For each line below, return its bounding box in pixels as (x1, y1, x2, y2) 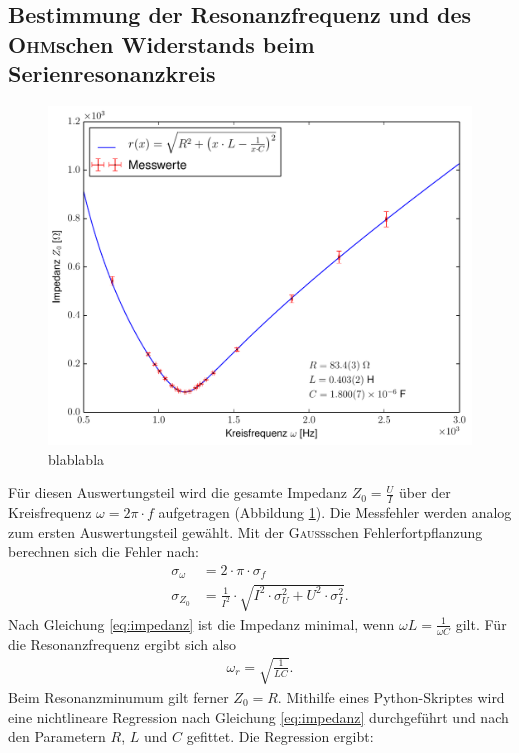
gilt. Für (455, 613, 507, 634)
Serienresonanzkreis (8, 58, 216, 89)
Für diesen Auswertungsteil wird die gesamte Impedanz (8, 482, 348, 503)
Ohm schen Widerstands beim (8, 28, 315, 59)
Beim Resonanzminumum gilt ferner (8, 686, 229, 707)
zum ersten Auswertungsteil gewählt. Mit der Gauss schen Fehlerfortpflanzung (8, 521, 483, 542)
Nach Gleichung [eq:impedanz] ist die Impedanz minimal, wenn (8, 613, 395, 634)
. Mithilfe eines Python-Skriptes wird (277, 686, 505, 707)
